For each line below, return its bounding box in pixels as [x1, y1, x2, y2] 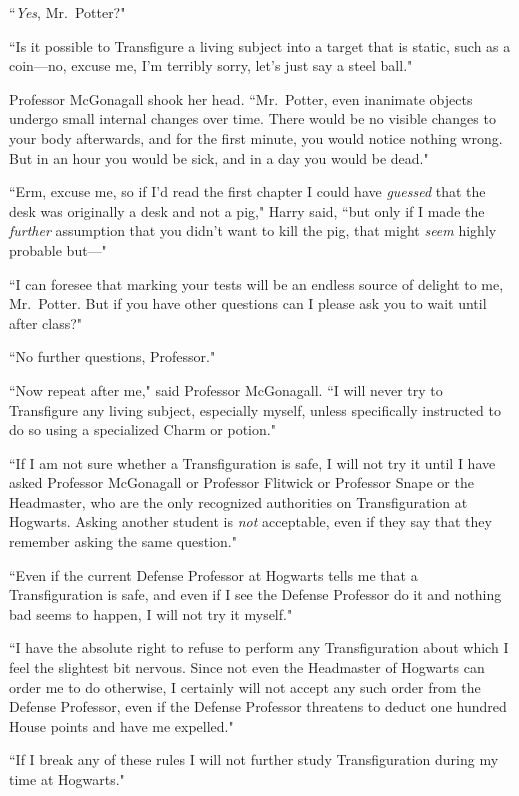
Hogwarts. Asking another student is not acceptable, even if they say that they [9, 511, 492, 532]
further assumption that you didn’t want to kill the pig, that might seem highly [9, 220, 497, 241]
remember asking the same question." [9, 531, 237, 552]
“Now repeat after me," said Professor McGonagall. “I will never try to [9, 379, 443, 400]
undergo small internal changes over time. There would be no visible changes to [9, 108, 496, 129]
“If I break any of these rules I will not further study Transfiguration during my [9, 749, 499, 770]
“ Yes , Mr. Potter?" [9, 2, 126, 22]
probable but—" [9, 239, 107, 260]
